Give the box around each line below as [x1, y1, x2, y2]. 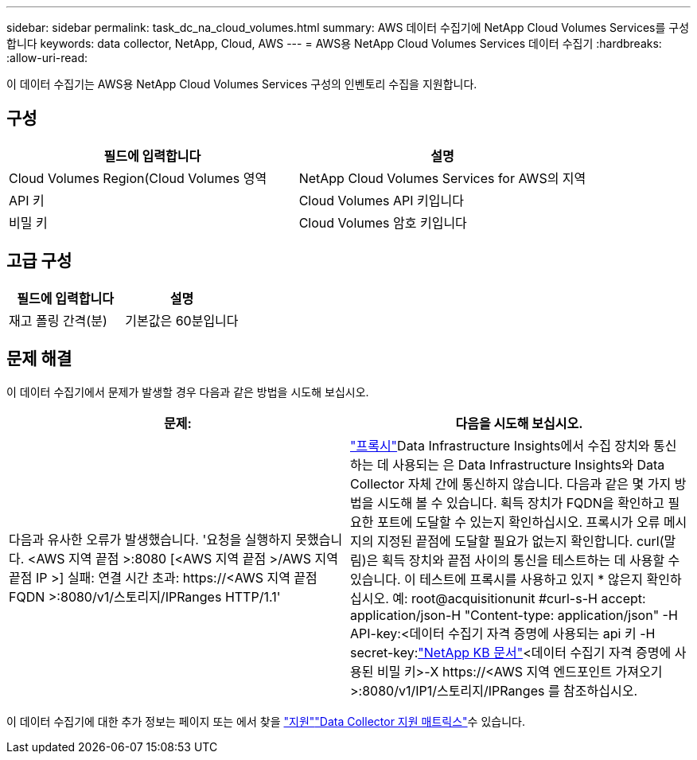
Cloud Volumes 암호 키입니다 [298, 214, 467, 231]
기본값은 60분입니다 [125, 312, 239, 329]
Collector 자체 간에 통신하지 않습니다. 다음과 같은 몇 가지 [350, 475, 672, 492]
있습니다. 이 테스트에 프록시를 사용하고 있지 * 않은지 [350, 571, 643, 587]
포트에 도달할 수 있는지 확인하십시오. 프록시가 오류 [376, 513, 660, 530]
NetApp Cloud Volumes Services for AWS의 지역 [298, 170, 586, 186]
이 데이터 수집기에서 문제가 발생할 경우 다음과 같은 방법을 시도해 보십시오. [6, 384, 369, 399]
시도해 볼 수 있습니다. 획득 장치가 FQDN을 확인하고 [376, 494, 665, 511]
